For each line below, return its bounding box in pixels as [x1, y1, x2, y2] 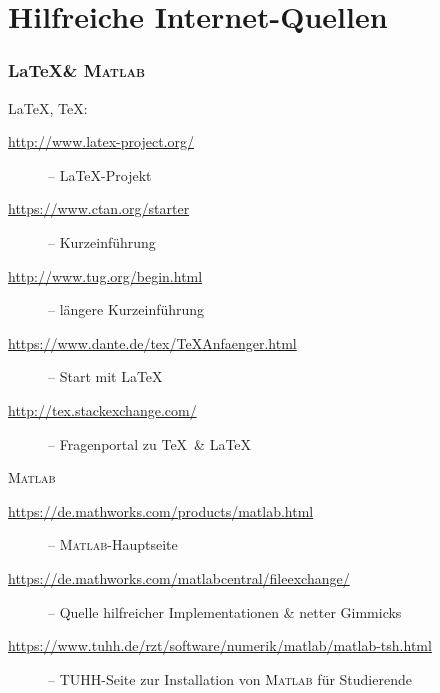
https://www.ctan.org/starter [8, 198, 190, 219]
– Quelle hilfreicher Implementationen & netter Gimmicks [48, 601, 402, 622]
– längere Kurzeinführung [48, 299, 205, 320]
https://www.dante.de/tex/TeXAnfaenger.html [8, 332, 297, 353]
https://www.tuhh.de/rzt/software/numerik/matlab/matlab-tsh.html [8, 635, 432, 656]
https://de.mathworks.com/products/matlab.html [8, 500, 314, 521]
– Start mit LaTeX [48, 366, 163, 387]
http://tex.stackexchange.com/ [8, 399, 197, 420]
